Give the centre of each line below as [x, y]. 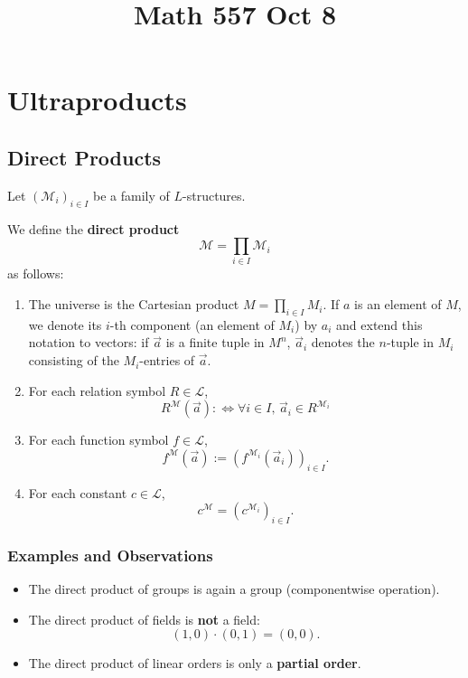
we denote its [65, 324]
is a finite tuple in [215, 342]
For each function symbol [98, 440]
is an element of [398, 304]
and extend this [379, 324]
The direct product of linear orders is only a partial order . [195, 663]
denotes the [343, 342]
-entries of [167, 360]
